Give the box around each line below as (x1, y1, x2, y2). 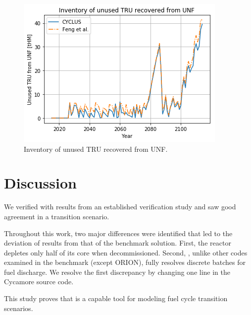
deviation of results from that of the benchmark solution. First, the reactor (4, 238, 231, 248)
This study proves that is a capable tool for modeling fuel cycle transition (4, 293, 228, 304)
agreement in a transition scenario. (4, 211, 109, 221)
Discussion (4, 173, 77, 193)
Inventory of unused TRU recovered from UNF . (24, 143, 168, 154)
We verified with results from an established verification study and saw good (4, 201, 236, 212)
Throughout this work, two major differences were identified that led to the (4, 228, 233, 238)
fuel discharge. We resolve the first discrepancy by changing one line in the (4, 266, 231, 277)
